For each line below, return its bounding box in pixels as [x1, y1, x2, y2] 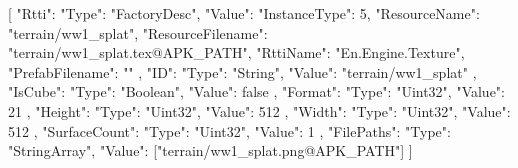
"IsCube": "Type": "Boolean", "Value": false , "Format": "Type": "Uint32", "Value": [8, 81, 506, 102]
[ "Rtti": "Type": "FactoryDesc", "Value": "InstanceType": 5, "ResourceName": [8, 3, 480, 23]
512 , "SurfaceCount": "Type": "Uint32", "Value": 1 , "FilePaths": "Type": [8, 120, 451, 141]
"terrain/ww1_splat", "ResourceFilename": [8, 22, 268, 43]
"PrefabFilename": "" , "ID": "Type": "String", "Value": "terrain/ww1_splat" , [8, 61, 477, 82]
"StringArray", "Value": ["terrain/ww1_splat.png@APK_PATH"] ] [8, 140, 413, 161]
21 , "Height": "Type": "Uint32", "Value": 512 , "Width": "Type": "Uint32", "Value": [8, 100, 511, 121]
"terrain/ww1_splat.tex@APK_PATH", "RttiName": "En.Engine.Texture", [8, 42, 465, 63]
